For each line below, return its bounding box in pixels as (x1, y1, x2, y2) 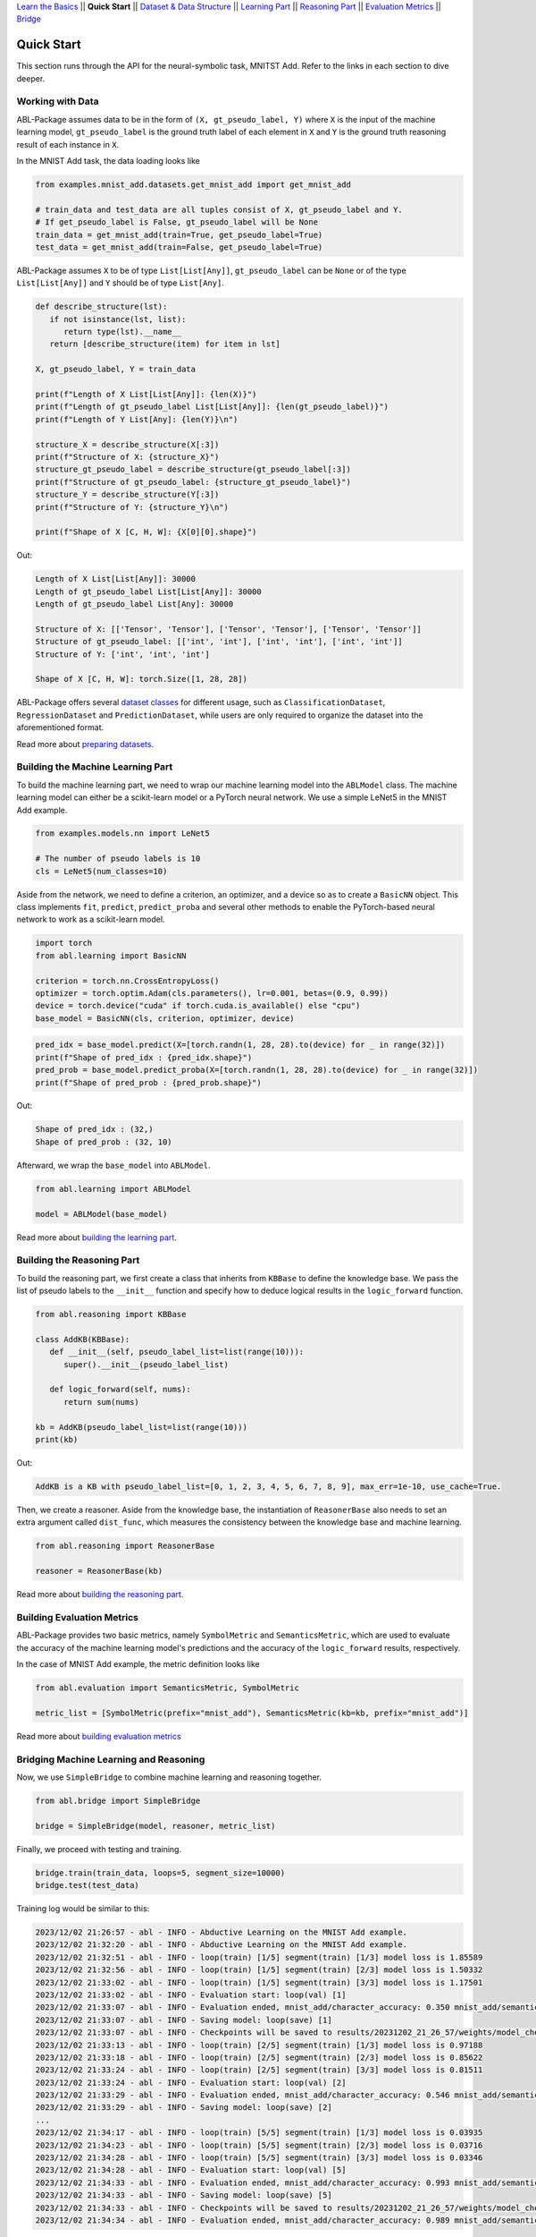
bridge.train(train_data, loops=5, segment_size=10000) (35, 1867, 286, 1878)
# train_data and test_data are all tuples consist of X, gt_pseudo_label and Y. (35, 204, 404, 215)
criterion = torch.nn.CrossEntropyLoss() (35, 975, 220, 986)
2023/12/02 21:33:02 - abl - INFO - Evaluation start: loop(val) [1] (35, 1989, 347, 2000)
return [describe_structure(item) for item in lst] (49, 339, 281, 349)
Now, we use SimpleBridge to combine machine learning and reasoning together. (16, 1772, 322, 1782)
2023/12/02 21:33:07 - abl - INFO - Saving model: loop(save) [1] (35, 2014, 332, 2025)
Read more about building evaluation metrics (16, 1731, 182, 1741)
